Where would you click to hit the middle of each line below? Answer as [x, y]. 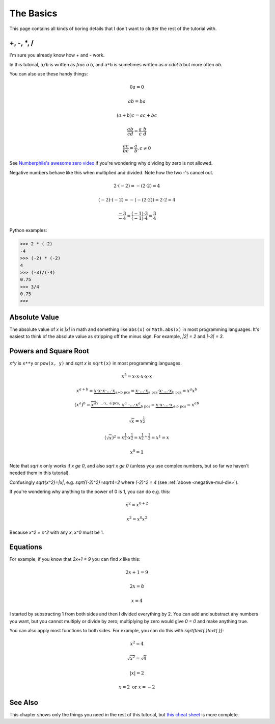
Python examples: [28, 230]
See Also [24, 702]
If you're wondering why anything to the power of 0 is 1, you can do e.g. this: [90, 492]
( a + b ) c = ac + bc [137, 115]
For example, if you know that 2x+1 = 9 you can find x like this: [75, 559]
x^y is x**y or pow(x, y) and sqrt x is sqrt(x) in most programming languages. [95, 363]
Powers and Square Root [49, 351]
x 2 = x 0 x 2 [137, 519]
